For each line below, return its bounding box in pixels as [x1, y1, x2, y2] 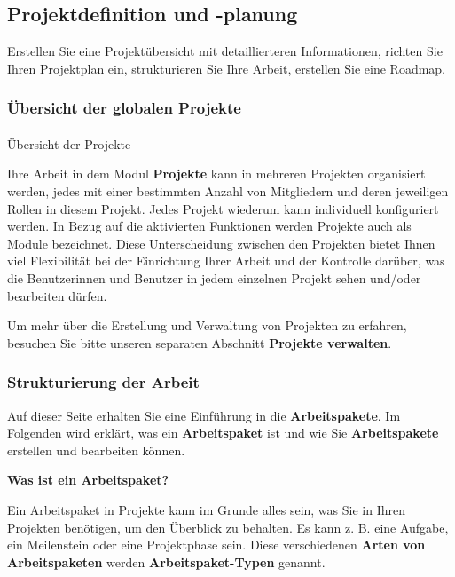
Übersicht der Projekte [7, 134, 131, 153]
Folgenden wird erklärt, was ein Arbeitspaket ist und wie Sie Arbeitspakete [7, 423, 439, 442]
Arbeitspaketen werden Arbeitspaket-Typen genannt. [7, 552, 326, 571]
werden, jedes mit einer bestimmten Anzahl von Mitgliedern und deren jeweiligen [7, 182, 449, 201]
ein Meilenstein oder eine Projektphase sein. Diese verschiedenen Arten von [7, 535, 426, 554]
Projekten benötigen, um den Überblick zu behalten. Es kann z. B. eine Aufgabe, [7, 518, 449, 536]
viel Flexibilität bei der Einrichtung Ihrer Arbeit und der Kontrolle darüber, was [7, 251, 445, 270]
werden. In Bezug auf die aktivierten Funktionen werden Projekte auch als [7, 217, 412, 235]
